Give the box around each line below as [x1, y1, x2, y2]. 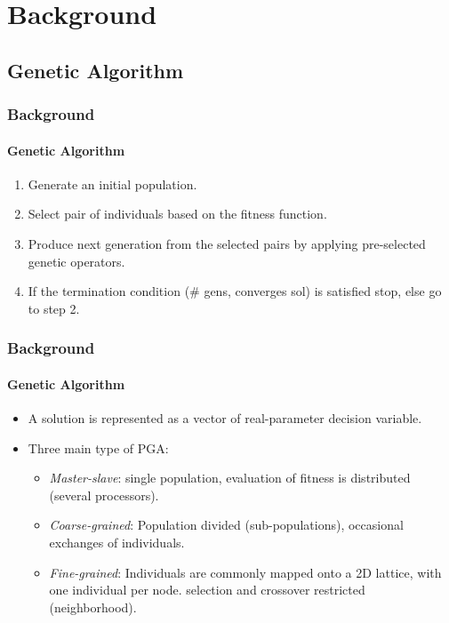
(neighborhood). [49, 597, 137, 616]
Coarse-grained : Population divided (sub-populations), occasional [49, 515, 404, 534]
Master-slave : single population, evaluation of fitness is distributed [49, 468, 411, 487]
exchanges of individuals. [49, 532, 185, 551]
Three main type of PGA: [28, 438, 169, 457]
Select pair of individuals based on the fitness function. [28, 204, 327, 223]
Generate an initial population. [28, 174, 197, 193]
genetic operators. [28, 252, 125, 270]
